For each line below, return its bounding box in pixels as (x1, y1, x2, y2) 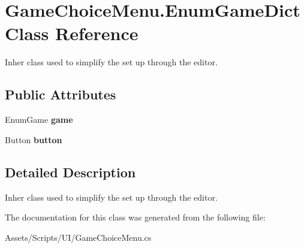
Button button (5, 133, 62, 146)
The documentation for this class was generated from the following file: (5, 211, 266, 223)
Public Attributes (5, 85, 116, 104)
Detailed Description (5, 162, 136, 181)
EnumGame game (5, 113, 73, 126)
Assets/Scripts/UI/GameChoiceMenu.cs (5, 231, 152, 243)
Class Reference (5, 21, 139, 46)
